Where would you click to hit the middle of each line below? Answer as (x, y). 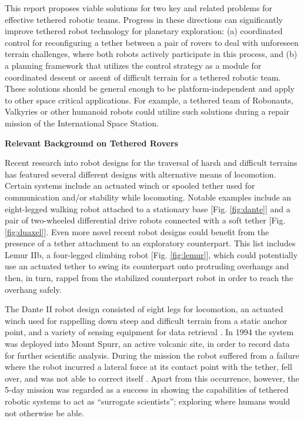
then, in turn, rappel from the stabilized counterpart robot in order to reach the (149, 278)
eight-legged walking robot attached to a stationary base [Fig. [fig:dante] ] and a (148, 208)
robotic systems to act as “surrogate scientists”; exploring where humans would (148, 401)
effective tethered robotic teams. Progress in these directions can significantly (144, 19)
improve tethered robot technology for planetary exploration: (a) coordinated (144, 31)
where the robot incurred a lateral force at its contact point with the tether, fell (148, 367)
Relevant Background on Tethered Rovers (91, 143)
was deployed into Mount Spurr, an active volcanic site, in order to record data (147, 344)
